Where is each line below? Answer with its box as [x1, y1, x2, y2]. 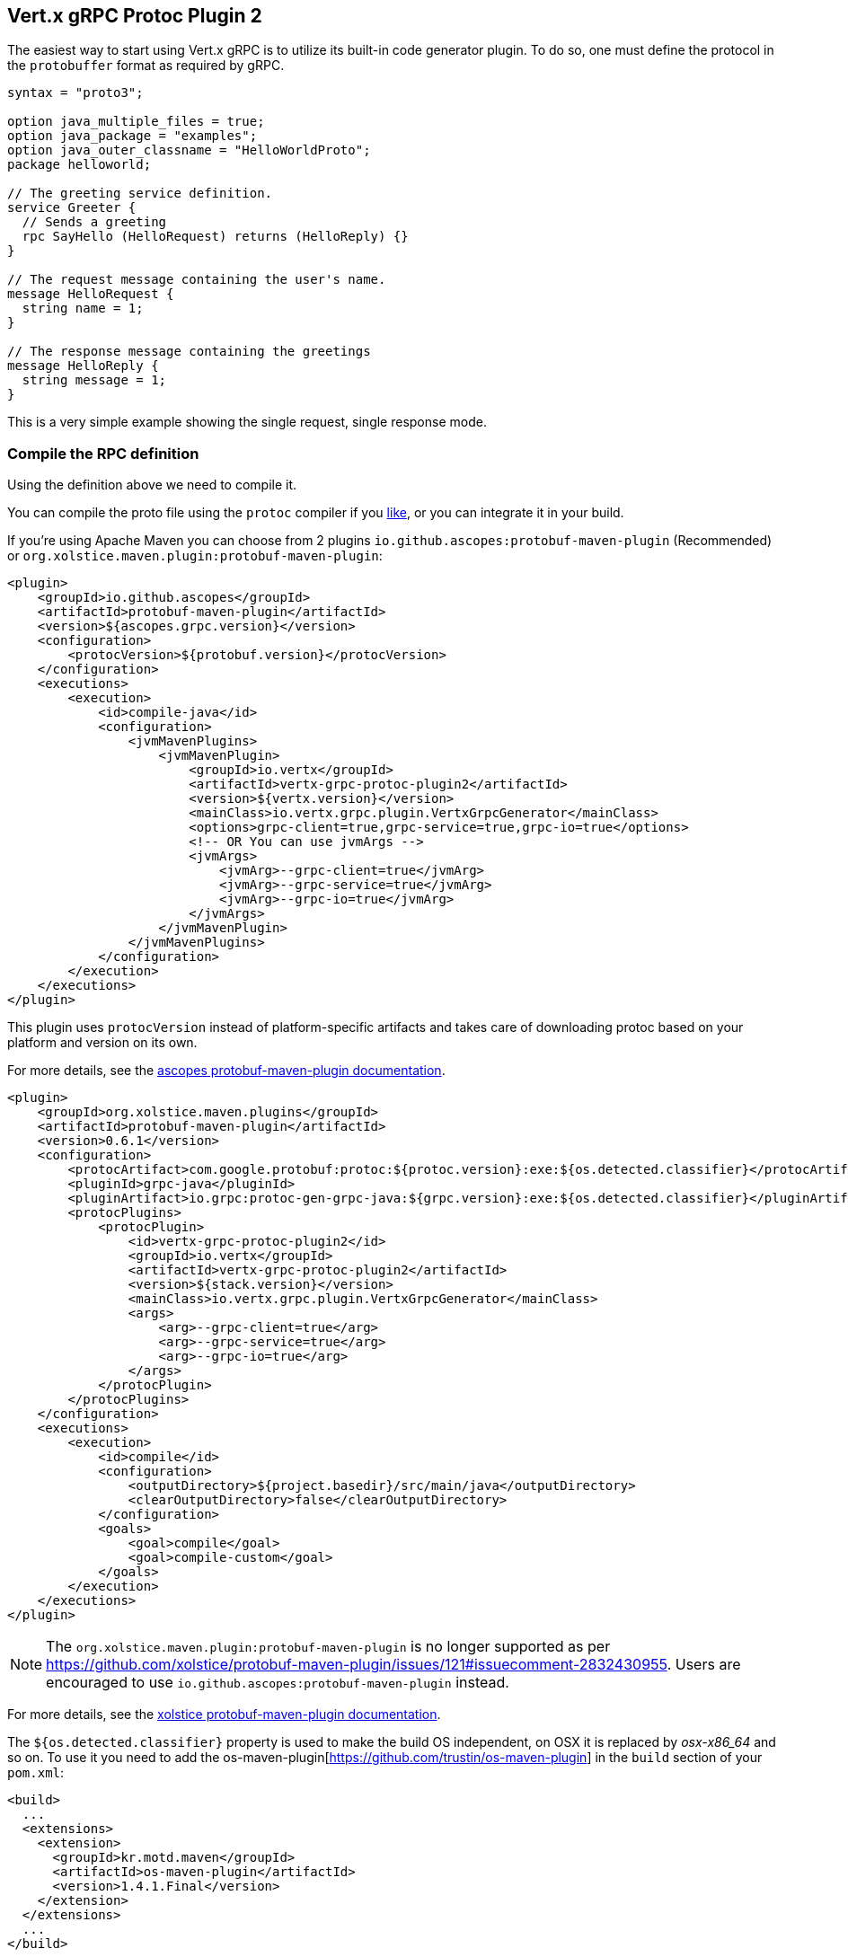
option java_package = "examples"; [7, 128, 258, 144]
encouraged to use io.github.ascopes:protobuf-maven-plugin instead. [46, 1673, 509, 1692]
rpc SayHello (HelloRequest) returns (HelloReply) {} [22, 229, 409, 244]
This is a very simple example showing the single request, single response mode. [7, 414, 487, 430]
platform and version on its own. [7, 1035, 198, 1051]
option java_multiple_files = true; [7, 114, 265, 129]
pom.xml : [7, 1765, 65, 1781]
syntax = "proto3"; [7, 85, 144, 101]
